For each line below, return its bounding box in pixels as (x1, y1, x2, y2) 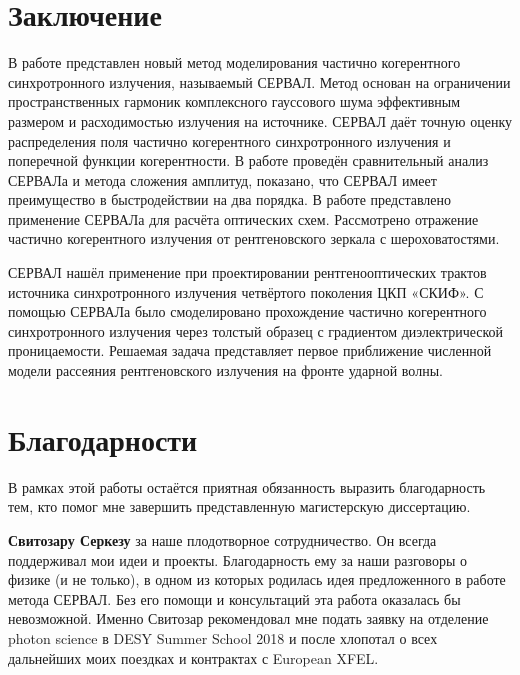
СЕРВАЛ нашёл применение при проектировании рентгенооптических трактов (8, 262, 487, 283)
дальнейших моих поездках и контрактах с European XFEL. (8, 647, 379, 668)
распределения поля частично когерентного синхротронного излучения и (8, 130, 451, 151)
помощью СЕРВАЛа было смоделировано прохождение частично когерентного (8, 301, 487, 322)
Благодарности (8, 418, 198, 459)
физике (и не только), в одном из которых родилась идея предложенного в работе (8, 569, 506, 590)
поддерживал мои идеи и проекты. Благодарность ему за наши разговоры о (8, 549, 467, 570)
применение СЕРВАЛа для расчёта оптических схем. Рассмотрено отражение (8, 208, 479, 229)
